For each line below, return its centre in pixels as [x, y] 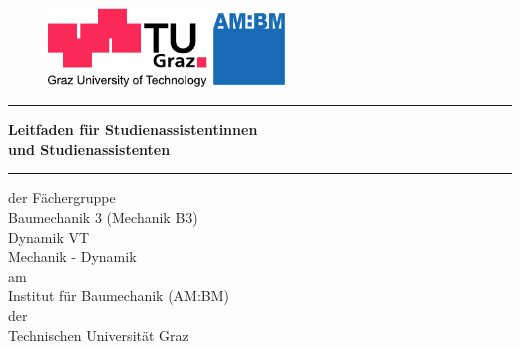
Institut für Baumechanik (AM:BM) [119, 295]
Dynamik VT [49, 236]
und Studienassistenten [89, 148]
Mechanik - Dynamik [72, 256]
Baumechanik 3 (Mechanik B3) [103, 217]
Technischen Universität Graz [98, 334]
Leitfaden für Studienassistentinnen [133, 129]
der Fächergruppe [62, 197]
